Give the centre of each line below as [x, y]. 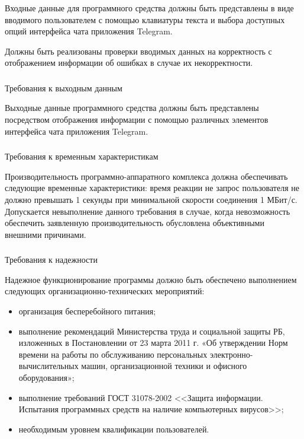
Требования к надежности [51, 260]
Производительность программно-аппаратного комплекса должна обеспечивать [146, 176]
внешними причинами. [46, 234]
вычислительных [48, 366]
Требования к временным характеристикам [82, 156]
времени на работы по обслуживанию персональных [113, 354]
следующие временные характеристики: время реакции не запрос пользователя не [152, 188]
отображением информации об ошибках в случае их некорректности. [129, 63]
